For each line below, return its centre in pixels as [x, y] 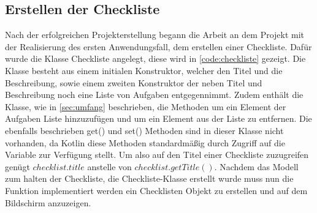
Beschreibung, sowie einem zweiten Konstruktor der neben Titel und [134, 82]
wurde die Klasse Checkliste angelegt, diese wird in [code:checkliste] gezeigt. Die [155, 58]
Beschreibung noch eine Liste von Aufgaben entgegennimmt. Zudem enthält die [154, 95]
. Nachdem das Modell [256, 166]
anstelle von [109, 166]
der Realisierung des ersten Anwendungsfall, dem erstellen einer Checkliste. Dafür [158, 46]
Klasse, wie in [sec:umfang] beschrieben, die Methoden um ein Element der [146, 106]
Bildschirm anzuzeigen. [48, 202]
